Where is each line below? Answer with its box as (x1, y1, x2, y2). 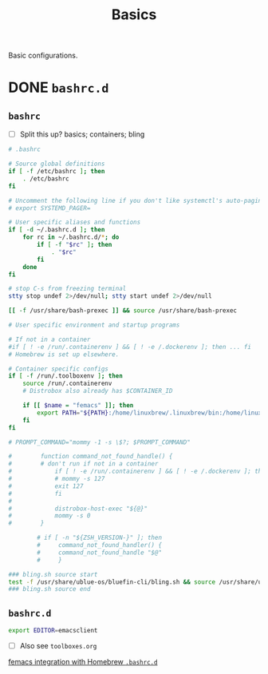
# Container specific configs (8, 365, 109, 373)
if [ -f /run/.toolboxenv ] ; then (8, 372, 124, 380)
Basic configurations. (8, 50, 78, 61)
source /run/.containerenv (22, 379, 112, 388)
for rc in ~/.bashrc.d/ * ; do (22, 233, 120, 241)
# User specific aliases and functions (8, 218, 141, 227)
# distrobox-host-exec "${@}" (8, 505, 148, 513)
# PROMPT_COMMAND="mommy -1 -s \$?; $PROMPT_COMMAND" (8, 438, 191, 446)
